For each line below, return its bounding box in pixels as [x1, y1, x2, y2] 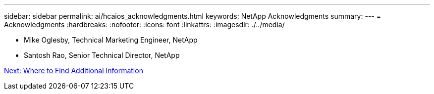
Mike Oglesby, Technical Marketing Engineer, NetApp [24, 36, 198, 44]
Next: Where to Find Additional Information [4, 66, 143, 75]
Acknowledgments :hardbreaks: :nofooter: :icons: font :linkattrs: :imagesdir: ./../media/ [4, 20, 285, 29]
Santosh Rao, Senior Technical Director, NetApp [24, 51, 180, 59]
